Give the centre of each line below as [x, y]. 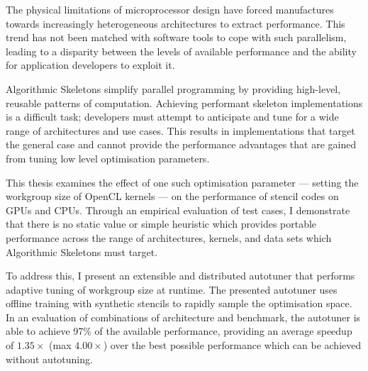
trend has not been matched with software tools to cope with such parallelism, [176, 37]
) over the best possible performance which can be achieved [232, 345]
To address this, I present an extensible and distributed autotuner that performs [180, 276]
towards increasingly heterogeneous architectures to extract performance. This [175, 23]
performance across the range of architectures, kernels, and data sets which [169, 237]
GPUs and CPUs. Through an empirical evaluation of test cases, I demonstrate [178, 210]
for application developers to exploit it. [90, 65]
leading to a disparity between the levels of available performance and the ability [181, 51]
